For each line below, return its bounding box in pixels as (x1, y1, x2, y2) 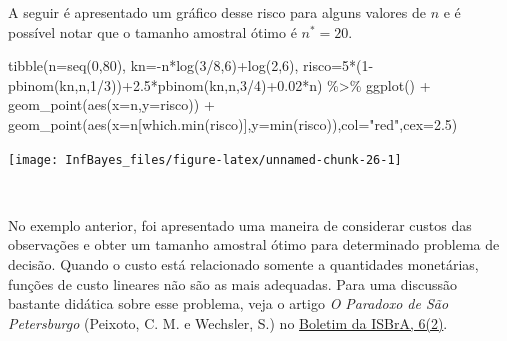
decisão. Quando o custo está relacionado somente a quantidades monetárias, (8, 254, 479, 274)
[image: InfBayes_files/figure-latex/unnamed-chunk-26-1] (8, 152, 402, 167)
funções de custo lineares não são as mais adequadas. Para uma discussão (8, 273, 457, 294)
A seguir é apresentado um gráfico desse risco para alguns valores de (8, 2, 426, 22)
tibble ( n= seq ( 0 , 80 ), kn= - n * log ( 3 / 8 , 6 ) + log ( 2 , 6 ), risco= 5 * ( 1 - (8, 55, 374, 76)
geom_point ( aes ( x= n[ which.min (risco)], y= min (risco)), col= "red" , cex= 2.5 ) (8, 113, 458, 134)
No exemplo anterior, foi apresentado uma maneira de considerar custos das (8, 214, 472, 235)
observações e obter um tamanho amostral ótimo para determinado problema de (8, 234, 500, 255)
